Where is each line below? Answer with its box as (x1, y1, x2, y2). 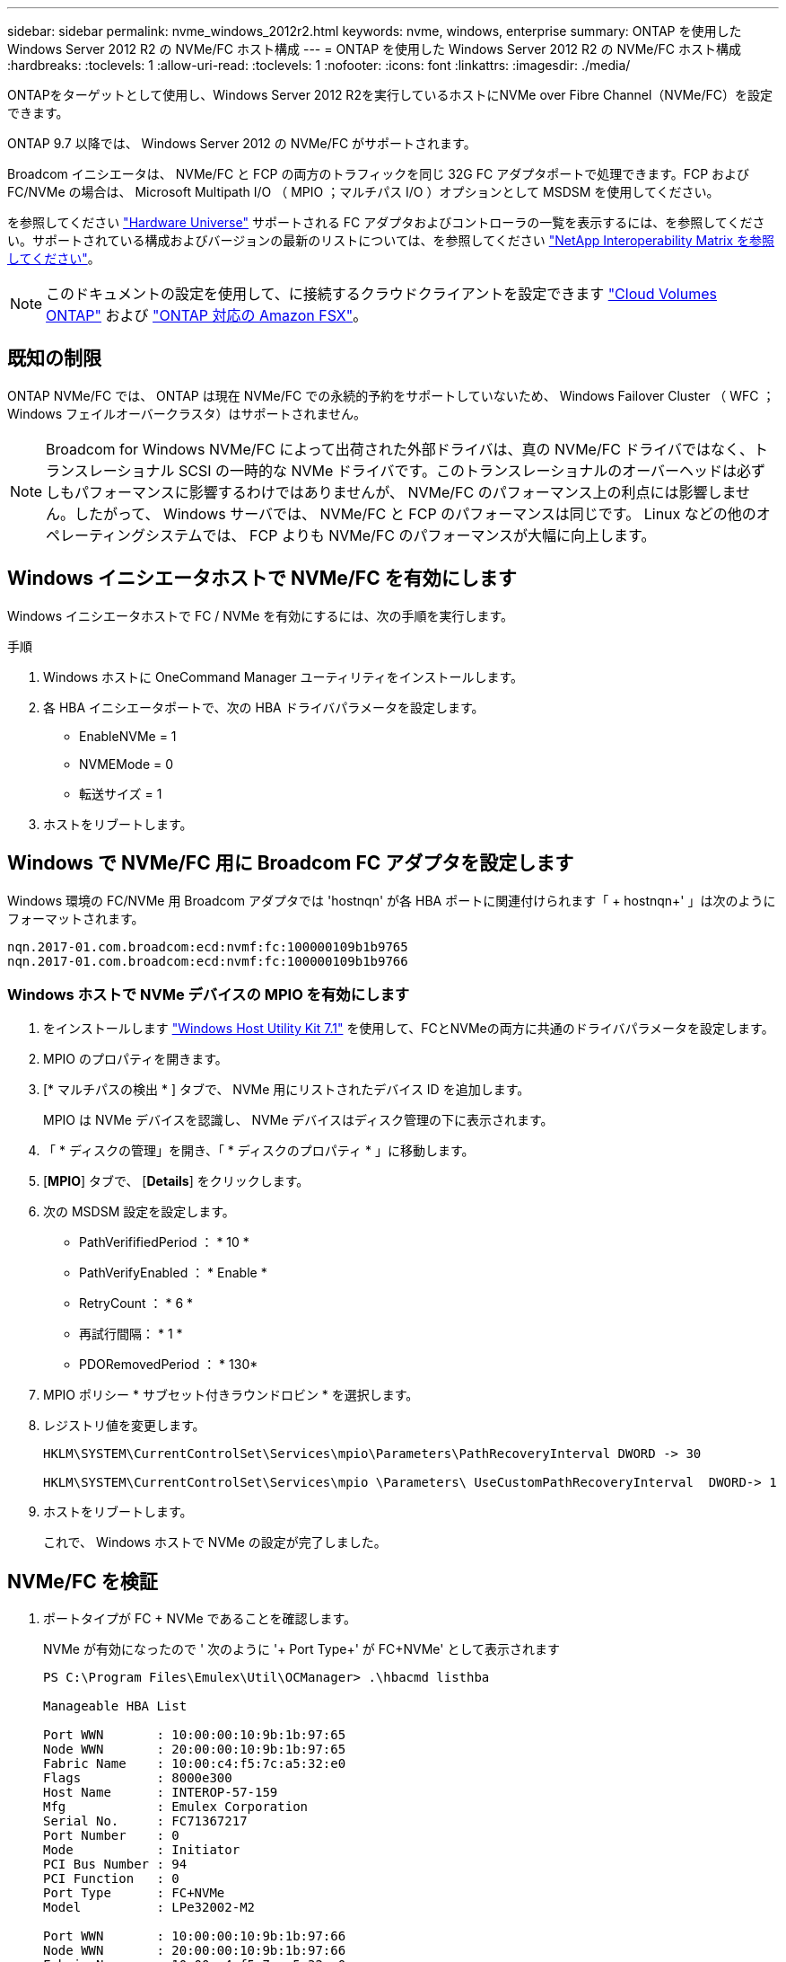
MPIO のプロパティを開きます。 (43, 1051, 228, 1067)
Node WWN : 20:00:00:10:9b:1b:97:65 (43, 1742, 346, 1757)
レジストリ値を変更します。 (43, 1418, 205, 1434)
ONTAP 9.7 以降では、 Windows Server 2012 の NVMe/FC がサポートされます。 (7, 136, 476, 151)
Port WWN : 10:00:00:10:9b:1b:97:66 (43, 1929, 346, 1944)
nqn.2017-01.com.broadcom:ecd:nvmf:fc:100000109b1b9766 (7, 953, 408, 968)
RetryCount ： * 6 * (79, 1295, 194, 1312)
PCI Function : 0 (43, 1871, 179, 1887)
